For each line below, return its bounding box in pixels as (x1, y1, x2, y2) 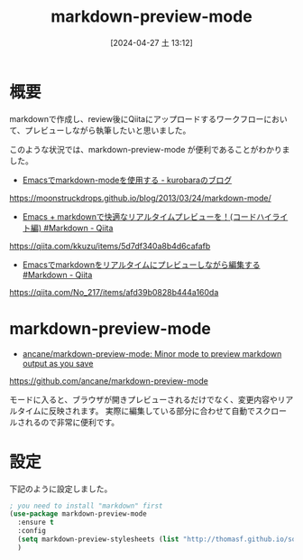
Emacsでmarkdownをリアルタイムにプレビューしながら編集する (22, 259, 261, 270)
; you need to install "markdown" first (9, 501, 164, 510)
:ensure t (17, 518, 54, 527)
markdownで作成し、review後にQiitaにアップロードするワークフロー (9, 113, 264, 124)
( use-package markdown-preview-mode (9, 509, 147, 518)
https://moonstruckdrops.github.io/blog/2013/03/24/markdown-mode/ (9, 192, 272, 203)
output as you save (22, 358, 94, 369)
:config (17, 527, 47, 536)
